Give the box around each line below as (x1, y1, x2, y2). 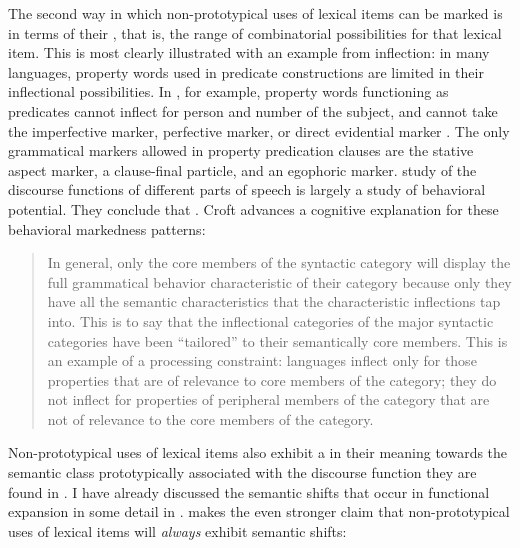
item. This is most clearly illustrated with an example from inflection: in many (8, 42, 490, 63)
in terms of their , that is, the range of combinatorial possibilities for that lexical (8, 22, 502, 43)
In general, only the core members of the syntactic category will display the (47, 252, 511, 273)
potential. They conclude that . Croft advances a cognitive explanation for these (8, 198, 499, 219)
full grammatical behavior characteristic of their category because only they (47, 271, 512, 292)
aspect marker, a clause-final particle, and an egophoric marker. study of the (8, 159, 477, 180)
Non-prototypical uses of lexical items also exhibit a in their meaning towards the (8, 442, 508, 463)
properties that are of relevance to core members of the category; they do (47, 369, 497, 390)
